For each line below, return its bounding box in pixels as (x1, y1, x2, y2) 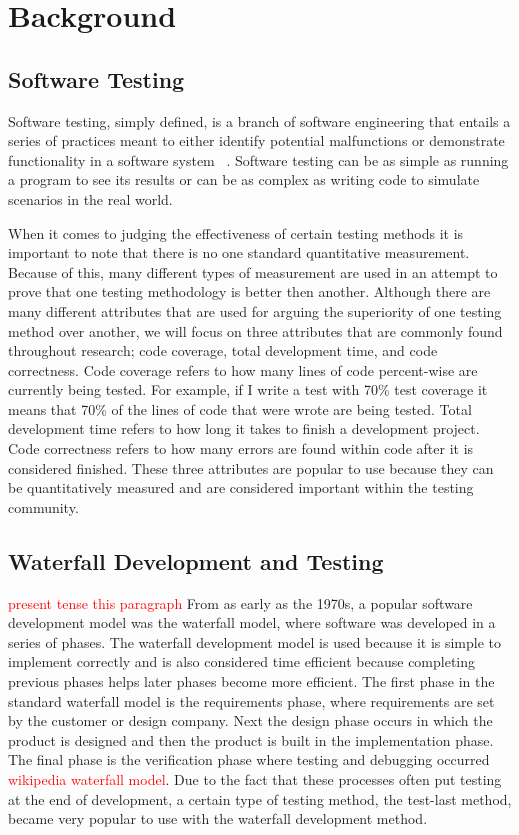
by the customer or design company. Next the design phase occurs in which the (8, 710, 493, 731)
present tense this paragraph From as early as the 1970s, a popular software (8, 592, 473, 613)
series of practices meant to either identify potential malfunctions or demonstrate (8, 130, 505, 151)
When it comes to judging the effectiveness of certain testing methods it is (8, 222, 464, 243)
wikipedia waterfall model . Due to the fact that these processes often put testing (8, 769, 502, 789)
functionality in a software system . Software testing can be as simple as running (8, 149, 509, 170)
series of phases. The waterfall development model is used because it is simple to (8, 631, 502, 652)
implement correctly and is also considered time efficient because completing (8, 651, 476, 672)
